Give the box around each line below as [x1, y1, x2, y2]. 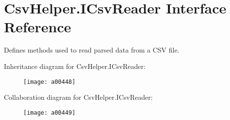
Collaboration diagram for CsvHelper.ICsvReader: [4, 92, 153, 102]
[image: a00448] [23, 78, 76, 85]
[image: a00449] [23, 109, 76, 116]
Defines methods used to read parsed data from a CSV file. [4, 45, 180, 55]
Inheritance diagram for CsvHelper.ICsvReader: [4, 61, 146, 71]
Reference [4, 17, 71, 37]
